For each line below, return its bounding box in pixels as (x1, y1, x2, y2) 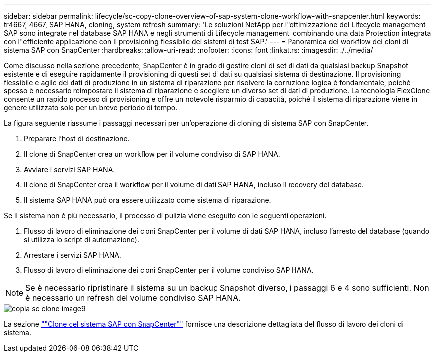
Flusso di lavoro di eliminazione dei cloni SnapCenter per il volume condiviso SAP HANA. (24, 266, 314, 274)
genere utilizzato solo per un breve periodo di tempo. (4, 103, 178, 112)
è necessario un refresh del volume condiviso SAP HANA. (25, 293, 241, 303)
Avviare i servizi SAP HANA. (24, 165, 115, 174)
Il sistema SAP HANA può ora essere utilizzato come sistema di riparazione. (24, 196, 271, 204)
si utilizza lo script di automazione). (24, 235, 139, 244)
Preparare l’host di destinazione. (24, 134, 130, 143)
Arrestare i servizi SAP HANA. (24, 251, 121, 259)
